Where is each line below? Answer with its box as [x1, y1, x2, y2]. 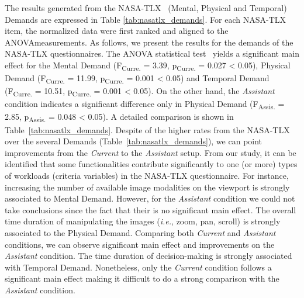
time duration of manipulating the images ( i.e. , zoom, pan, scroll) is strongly [5, 215, 281, 227]
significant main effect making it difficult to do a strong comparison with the [5, 272, 279, 285]
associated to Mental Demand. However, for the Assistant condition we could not [5, 192, 295, 205]
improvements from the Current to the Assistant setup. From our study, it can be [5, 146, 296, 158]
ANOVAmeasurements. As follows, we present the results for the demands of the [5, 36, 293, 48]
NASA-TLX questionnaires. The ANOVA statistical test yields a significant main [5, 47, 299, 60]
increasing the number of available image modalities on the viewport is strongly [5, 181, 290, 193]
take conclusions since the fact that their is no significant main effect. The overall [5, 203, 296, 216]
